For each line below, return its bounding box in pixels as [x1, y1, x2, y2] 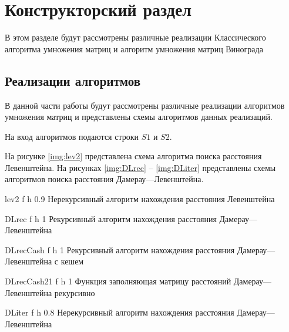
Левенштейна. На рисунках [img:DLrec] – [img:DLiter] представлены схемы [5, 161, 276, 173]
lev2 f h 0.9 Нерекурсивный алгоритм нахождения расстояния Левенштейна [5, 193, 275, 205]
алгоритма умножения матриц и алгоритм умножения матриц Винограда [5, 42, 263, 55]
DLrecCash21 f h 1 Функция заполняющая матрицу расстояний [5, 275, 231, 287]
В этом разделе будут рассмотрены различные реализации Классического [5, 31, 266, 43]
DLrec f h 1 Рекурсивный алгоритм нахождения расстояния [5, 212, 217, 224]
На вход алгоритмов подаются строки [5, 130, 139, 142]
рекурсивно [54, 286, 95, 299]
